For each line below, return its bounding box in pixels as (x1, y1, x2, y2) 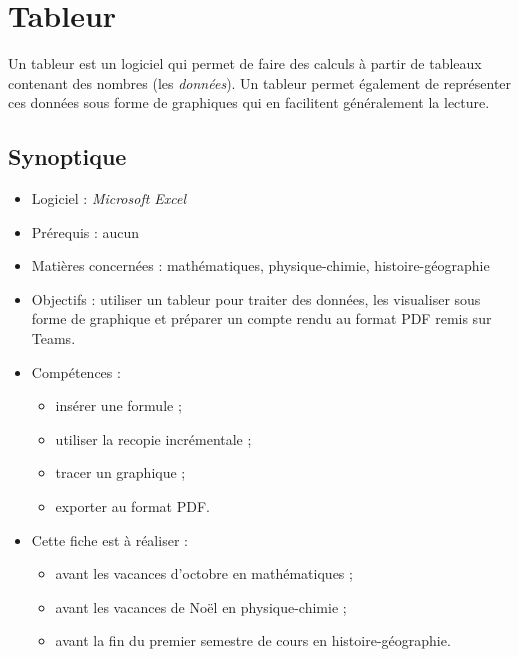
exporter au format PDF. (55, 496, 210, 517)
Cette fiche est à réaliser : (31, 529, 188, 550)
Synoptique (8, 141, 127, 172)
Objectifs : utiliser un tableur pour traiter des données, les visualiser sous (31, 288, 481, 309)
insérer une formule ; (55, 395, 182, 416)
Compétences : (31, 361, 121, 382)
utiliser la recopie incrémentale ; (55, 428, 252, 449)
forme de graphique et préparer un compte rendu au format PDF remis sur (31, 308, 492, 329)
